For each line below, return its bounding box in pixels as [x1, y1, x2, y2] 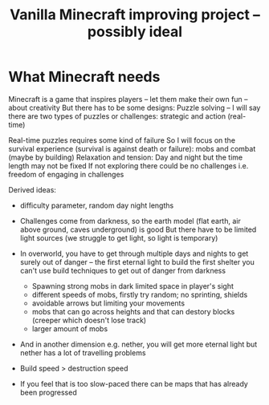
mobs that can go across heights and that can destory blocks [31, 306, 235, 316]
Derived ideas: [8, 184, 56, 194]
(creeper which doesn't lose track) [31, 315, 147, 325]
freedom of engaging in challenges [8, 169, 124, 179]
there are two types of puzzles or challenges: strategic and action [8, 111, 226, 121]
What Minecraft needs [8, 68, 161, 86]
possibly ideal [87, 22, 183, 41]
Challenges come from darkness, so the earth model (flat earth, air [19, 216, 241, 225]
